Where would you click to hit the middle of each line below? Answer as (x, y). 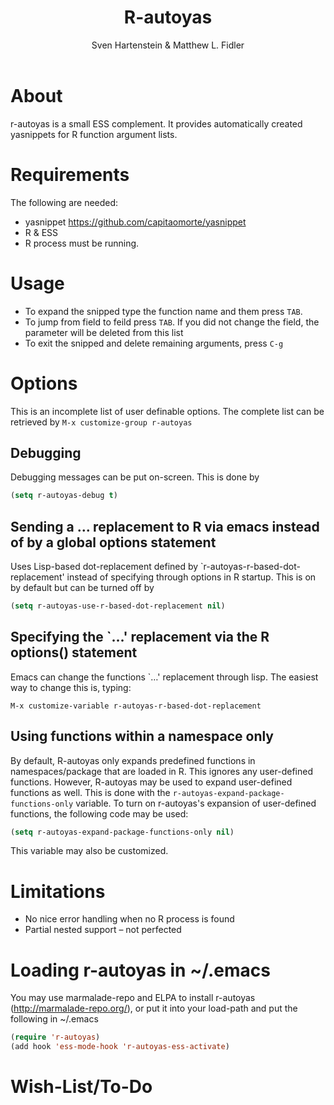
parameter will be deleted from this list (104, 332)
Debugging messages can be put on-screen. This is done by (135, 477)
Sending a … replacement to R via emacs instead (165, 526)
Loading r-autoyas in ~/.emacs (140, 970)
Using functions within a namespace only (142, 736)
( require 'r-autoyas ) (55, 1037)
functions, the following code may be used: (99, 813)
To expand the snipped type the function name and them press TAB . (163, 311)
